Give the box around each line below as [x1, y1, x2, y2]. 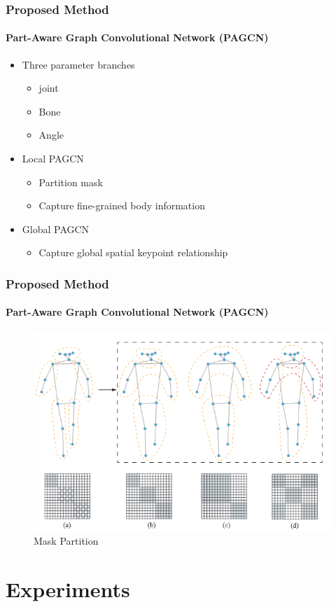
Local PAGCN [22, 151, 84, 166]
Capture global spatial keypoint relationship [38, 245, 228, 260]
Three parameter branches [22, 57, 135, 71]
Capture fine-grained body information [38, 198, 205, 213]
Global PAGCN [22, 221, 90, 236]
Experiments [6, 575, 130, 603]
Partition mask [38, 174, 103, 189]
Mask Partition [34, 533, 99, 548]
